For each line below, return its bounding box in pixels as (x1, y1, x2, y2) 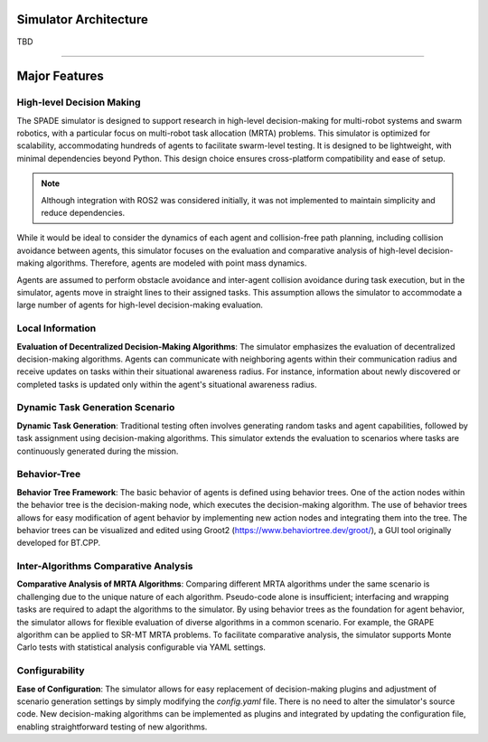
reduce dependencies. (41, 208, 126, 219)
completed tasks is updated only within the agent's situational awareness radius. (16, 379, 317, 390)
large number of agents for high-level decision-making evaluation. (16, 299, 264, 311)
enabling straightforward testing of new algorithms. (16, 721, 208, 732)
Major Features (16, 69, 104, 84)
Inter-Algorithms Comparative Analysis (16, 560, 193, 573)
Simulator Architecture (16, 12, 148, 27)
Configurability (16, 664, 85, 677)
